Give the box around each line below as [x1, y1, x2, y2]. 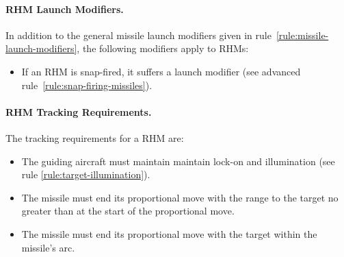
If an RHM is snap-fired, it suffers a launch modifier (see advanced [21, 64, 301, 78]
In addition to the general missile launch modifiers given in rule [5, 27, 272, 42]
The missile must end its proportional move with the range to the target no [21, 190, 339, 204]
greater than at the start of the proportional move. [21, 204, 235, 218]
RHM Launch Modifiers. [5, 1, 124, 16]
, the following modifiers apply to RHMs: [77, 41, 249, 56]
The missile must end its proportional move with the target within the [21, 226, 317, 241]
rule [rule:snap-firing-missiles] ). [21, 77, 153, 92]
